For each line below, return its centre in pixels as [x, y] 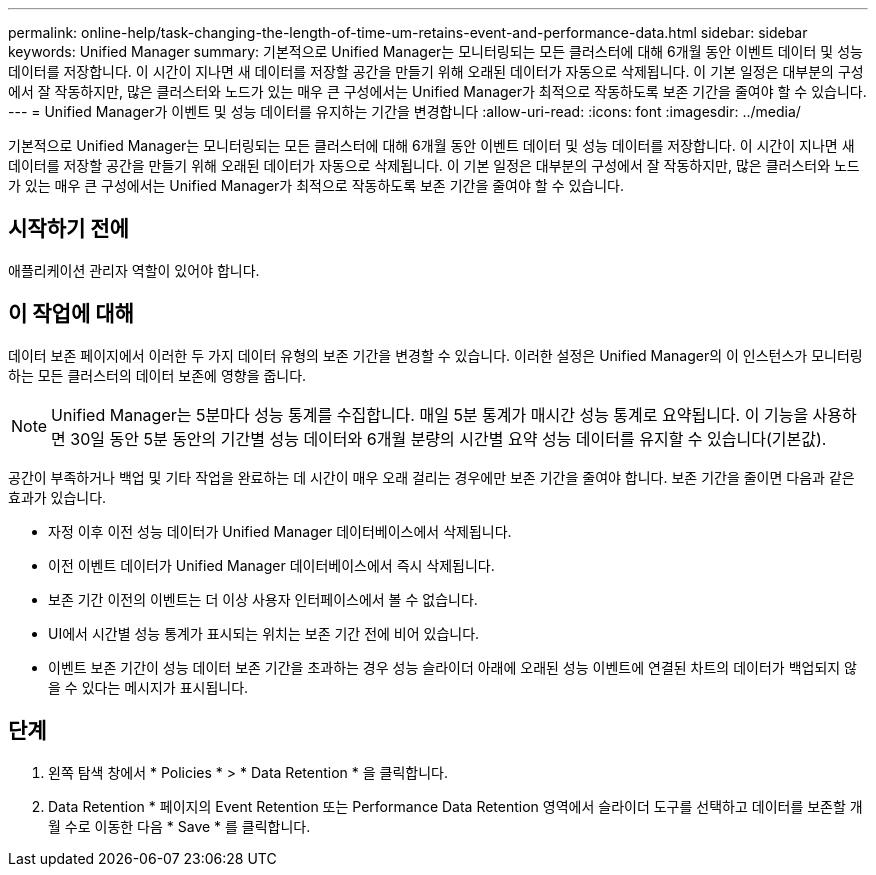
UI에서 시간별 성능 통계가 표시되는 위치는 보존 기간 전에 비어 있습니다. [264, 633]
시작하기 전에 [68, 229]
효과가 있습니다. [57, 497]
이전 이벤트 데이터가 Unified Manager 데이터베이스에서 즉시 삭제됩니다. [271, 565]
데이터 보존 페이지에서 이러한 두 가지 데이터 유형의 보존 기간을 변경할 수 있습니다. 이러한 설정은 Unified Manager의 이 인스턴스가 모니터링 [435, 355]
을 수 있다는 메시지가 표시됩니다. [148, 687]
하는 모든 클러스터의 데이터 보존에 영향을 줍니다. [157, 375]
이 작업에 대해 [71, 314]
